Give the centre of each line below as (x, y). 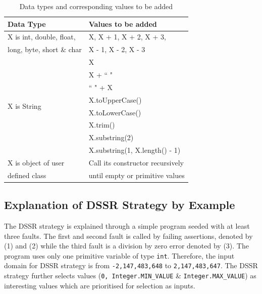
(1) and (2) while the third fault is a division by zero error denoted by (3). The (126, 246)
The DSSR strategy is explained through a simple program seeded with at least (127, 226)
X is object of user (36, 162)
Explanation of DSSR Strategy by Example (120, 205)
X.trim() (102, 125)
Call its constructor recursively (136, 162)
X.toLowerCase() (115, 112)
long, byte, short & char (45, 49)
